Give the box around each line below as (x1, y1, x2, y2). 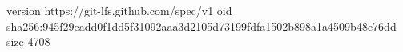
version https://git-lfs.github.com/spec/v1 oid (6, 2, 232, 18)
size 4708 (6, 33, 50, 50)
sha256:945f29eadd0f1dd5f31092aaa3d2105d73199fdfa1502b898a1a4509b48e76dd (6, 17, 397, 34)
